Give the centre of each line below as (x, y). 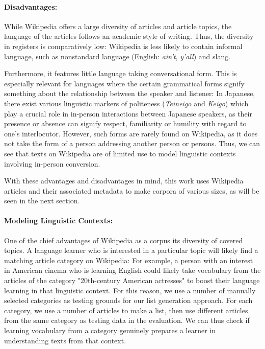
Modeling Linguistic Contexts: (58, 220)
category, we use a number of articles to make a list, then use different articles (126, 310)
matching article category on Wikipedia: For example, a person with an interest (129, 260)
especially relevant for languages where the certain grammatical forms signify (124, 83)
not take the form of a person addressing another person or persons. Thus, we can (132, 143)
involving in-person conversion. (52, 163)
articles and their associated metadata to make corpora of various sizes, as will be (132, 190)
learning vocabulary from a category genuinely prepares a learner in (110, 330)
